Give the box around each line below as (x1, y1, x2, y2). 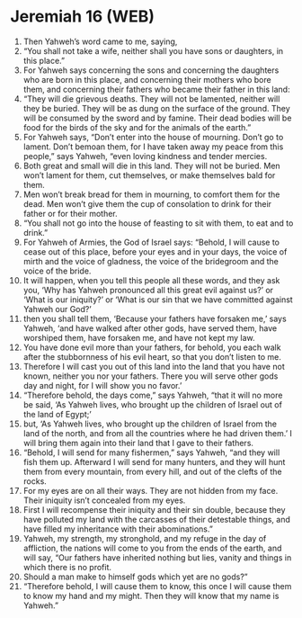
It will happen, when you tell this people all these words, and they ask (22, 274, 280, 285)
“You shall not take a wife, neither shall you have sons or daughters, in (22, 45, 284, 56)
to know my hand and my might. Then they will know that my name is (22, 590, 280, 601)
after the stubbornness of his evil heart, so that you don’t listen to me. (22, 351, 282, 362)
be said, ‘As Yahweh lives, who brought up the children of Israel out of (22, 399, 282, 410)
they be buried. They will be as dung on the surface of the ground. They (22, 103, 290, 113)
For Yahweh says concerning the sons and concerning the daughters (22, 65, 280, 76)
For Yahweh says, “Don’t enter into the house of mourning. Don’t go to (22, 131, 284, 142)
